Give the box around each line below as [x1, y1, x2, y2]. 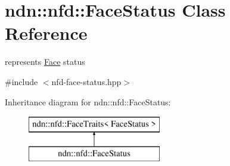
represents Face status [5, 55, 85, 68]
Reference [5, 21, 88, 45]
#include [5, 75, 38, 87]
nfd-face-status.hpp [51, 75, 122, 87]
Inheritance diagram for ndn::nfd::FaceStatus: [5, 95, 171, 108]
